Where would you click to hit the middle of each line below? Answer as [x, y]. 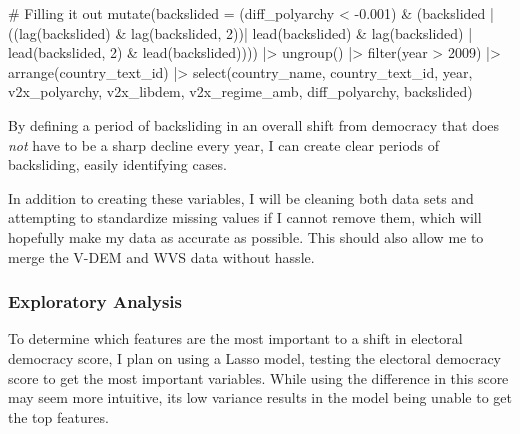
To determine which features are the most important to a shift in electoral [235, 338]
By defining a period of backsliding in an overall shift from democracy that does [254, 124]
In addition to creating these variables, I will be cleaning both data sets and [241, 197]
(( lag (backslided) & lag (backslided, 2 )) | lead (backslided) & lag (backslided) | [240, 32]
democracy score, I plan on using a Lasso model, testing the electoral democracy [255, 357]
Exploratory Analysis [95, 301]
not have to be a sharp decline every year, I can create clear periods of [224, 144]
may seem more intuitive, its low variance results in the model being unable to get [260, 397]
